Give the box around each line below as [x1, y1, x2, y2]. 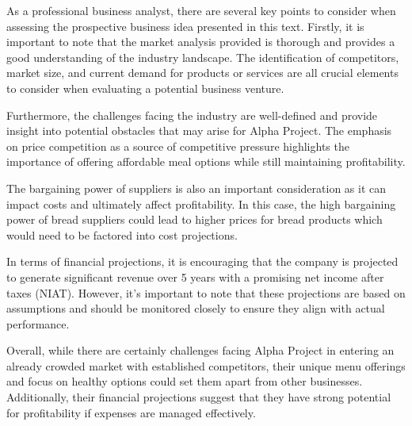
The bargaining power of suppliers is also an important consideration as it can [6, 179, 387, 196]
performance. [6, 315, 70, 332]
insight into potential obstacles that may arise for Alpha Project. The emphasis [6, 122, 392, 139]
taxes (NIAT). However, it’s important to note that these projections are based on [6, 284, 406, 301]
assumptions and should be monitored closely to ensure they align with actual [6, 300, 385, 317]
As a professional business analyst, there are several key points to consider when [6, 2, 396, 18]
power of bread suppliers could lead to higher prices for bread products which [6, 211, 383, 228]
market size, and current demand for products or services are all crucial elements [6, 64, 399, 81]
